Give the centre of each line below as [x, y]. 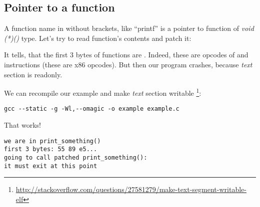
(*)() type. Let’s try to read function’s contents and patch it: [98, 38]
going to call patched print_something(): [76, 157]
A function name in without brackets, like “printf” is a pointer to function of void [129, 28]
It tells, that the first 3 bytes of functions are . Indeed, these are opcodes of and [126, 55]
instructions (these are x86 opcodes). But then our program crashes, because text [128, 64]
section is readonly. [33, 74]
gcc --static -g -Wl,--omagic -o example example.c [92, 109]
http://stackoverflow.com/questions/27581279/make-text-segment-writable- [131, 189]
